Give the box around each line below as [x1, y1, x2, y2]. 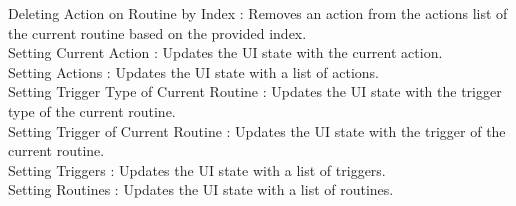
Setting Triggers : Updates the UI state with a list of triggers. [8, 159, 386, 180]
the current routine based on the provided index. [8, 22, 307, 43]
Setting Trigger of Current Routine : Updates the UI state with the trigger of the [8, 120, 506, 141]
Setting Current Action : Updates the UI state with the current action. [8, 42, 443, 63]
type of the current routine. [8, 100, 176, 121]
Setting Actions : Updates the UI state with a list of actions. [8, 61, 379, 82]
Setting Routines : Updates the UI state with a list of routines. [8, 179, 394, 200]
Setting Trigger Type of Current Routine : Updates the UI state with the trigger [8, 81, 502, 102]
